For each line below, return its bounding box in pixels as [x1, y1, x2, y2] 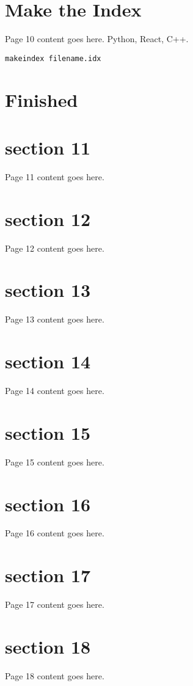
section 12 [5, 206, 91, 231]
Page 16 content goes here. [5, 527, 104, 539]
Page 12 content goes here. [5, 241, 104, 254]
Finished [5, 87, 78, 112]
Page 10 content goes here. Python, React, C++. [5, 32, 189, 45]
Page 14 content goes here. [5, 384, 104, 397]
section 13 [5, 277, 91, 302]
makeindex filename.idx [5, 54, 101, 63]
